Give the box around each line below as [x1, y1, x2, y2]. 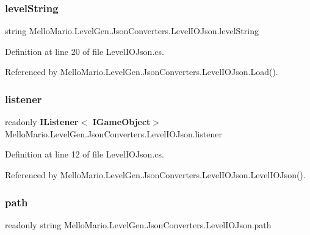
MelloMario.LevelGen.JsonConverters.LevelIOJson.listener [5, 127, 223, 140]
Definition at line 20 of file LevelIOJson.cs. [5, 45, 164, 57]
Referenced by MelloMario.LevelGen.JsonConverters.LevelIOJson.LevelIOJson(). [5, 168, 306, 181]
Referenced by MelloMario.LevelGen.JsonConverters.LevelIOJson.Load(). [5, 65, 278, 78]
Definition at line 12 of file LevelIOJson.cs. [5, 148, 164, 161]
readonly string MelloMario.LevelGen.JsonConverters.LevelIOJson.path [5, 218, 272, 231]
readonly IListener [5, 115, 79, 128]
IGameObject [92, 115, 151, 128]
